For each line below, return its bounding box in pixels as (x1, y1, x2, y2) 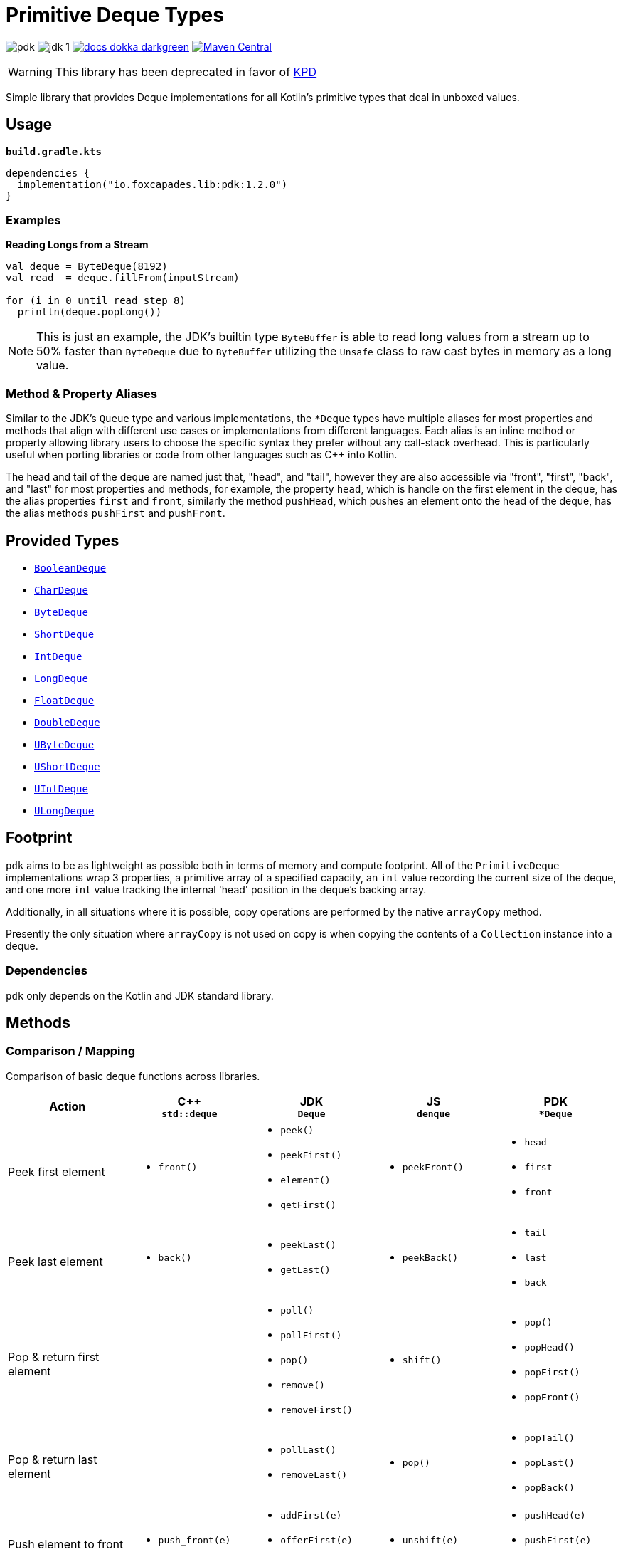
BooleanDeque (34, 562, 107, 574)
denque (417, 1108, 451, 1119)
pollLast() (280, 1444, 336, 1456)
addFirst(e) (280, 1509, 342, 1521)
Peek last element (8, 1254, 103, 1269)
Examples (6, 212, 61, 227)
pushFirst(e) (524, 1534, 592, 1546)
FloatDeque (34, 694, 95, 706)
